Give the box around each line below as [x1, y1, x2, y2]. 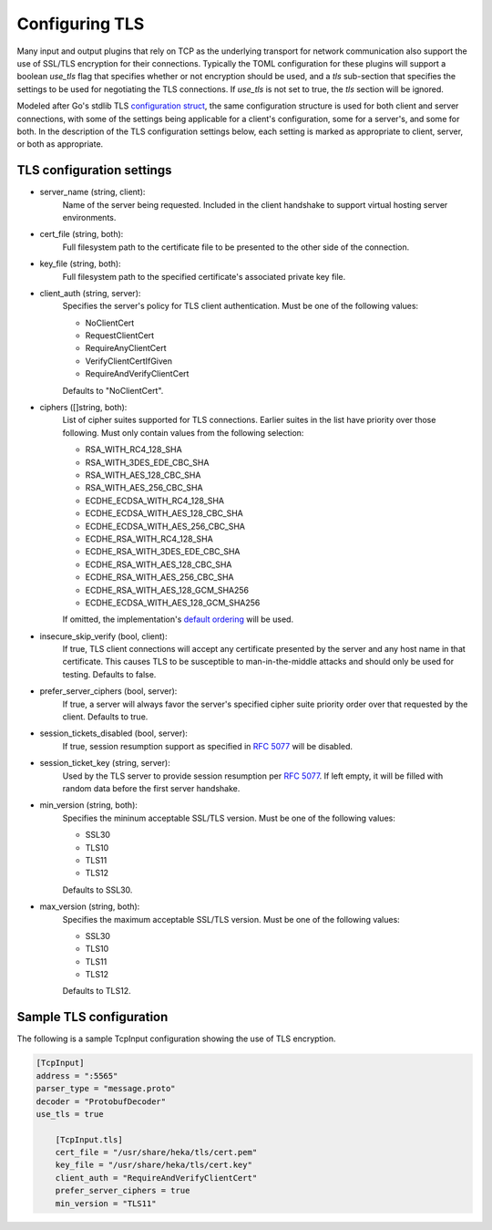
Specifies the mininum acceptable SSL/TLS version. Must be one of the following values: [62, 812, 395, 823]
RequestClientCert [85, 330, 155, 341]
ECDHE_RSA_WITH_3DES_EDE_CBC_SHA [85, 546, 241, 557]
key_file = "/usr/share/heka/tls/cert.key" [55, 1160, 252, 1171]
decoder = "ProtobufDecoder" [36, 1096, 167, 1107]
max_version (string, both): [39, 901, 140, 912]
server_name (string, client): [39, 187, 146, 198]
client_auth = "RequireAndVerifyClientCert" [55, 1173, 258, 1183]
